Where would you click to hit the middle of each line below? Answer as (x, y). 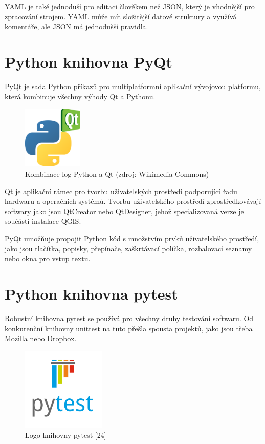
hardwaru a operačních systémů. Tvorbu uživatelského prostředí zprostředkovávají (133, 201)
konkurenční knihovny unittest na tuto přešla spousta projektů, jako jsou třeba (129, 328)
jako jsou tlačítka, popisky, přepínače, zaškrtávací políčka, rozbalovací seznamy (128, 248)
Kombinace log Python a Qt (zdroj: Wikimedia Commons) (117, 174)
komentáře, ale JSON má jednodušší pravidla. (76, 26)
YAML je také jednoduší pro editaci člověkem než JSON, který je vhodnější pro (130, 6)
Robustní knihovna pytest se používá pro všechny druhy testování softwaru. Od (129, 318)
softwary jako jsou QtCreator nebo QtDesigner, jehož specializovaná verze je (124, 211)
